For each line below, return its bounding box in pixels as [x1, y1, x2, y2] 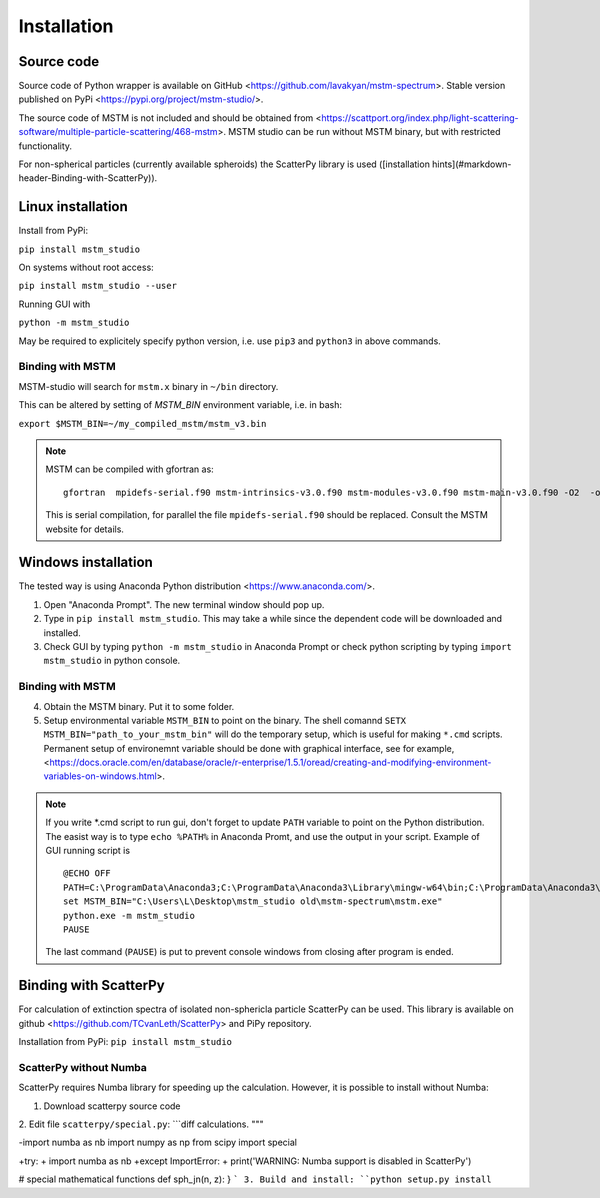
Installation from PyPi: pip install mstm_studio [18, 1036, 233, 1048]
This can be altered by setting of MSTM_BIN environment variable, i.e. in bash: [18, 399, 342, 411]
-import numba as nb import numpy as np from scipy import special [18, 1136, 297, 1149]
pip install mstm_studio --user [18, 280, 177, 292]
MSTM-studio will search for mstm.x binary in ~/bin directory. [18, 380, 279, 392]
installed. [43, 626, 82, 639]
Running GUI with [18, 298, 91, 310]
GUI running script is [45, 845, 130, 857]
